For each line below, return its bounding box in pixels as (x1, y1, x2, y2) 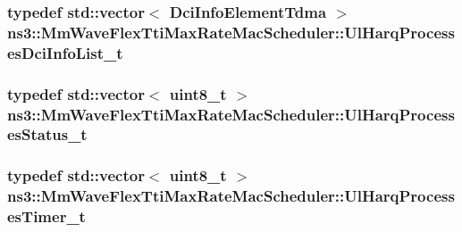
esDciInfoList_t (7, 41, 123, 63)
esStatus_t (7, 123, 88, 145)
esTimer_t (7, 205, 86, 228)
